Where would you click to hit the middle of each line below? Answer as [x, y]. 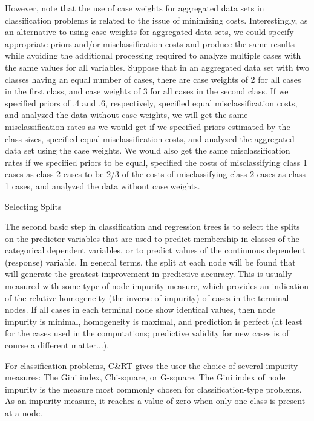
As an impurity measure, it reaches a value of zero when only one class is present [155, 401]
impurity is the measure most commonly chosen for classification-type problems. [153, 389]
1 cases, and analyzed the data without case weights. [103, 185]
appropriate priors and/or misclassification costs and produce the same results [150, 43]
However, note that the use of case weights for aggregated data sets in [135, 8]
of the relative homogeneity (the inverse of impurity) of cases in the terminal [147, 297]
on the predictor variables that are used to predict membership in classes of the [152, 238]
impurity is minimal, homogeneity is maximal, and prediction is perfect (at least [154, 321]
